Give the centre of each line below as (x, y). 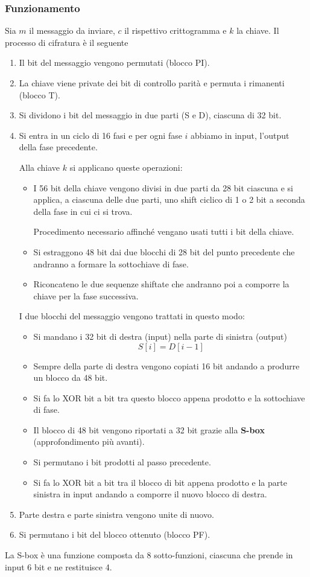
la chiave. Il (258, 30)
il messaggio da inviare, (72, 30)
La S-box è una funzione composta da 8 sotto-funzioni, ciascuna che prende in (149, 555)
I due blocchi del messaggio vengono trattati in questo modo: (132, 316)
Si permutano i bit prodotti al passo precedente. (122, 462)
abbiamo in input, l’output (240, 135)
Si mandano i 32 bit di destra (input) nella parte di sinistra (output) (160, 336)
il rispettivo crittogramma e (176, 30)
